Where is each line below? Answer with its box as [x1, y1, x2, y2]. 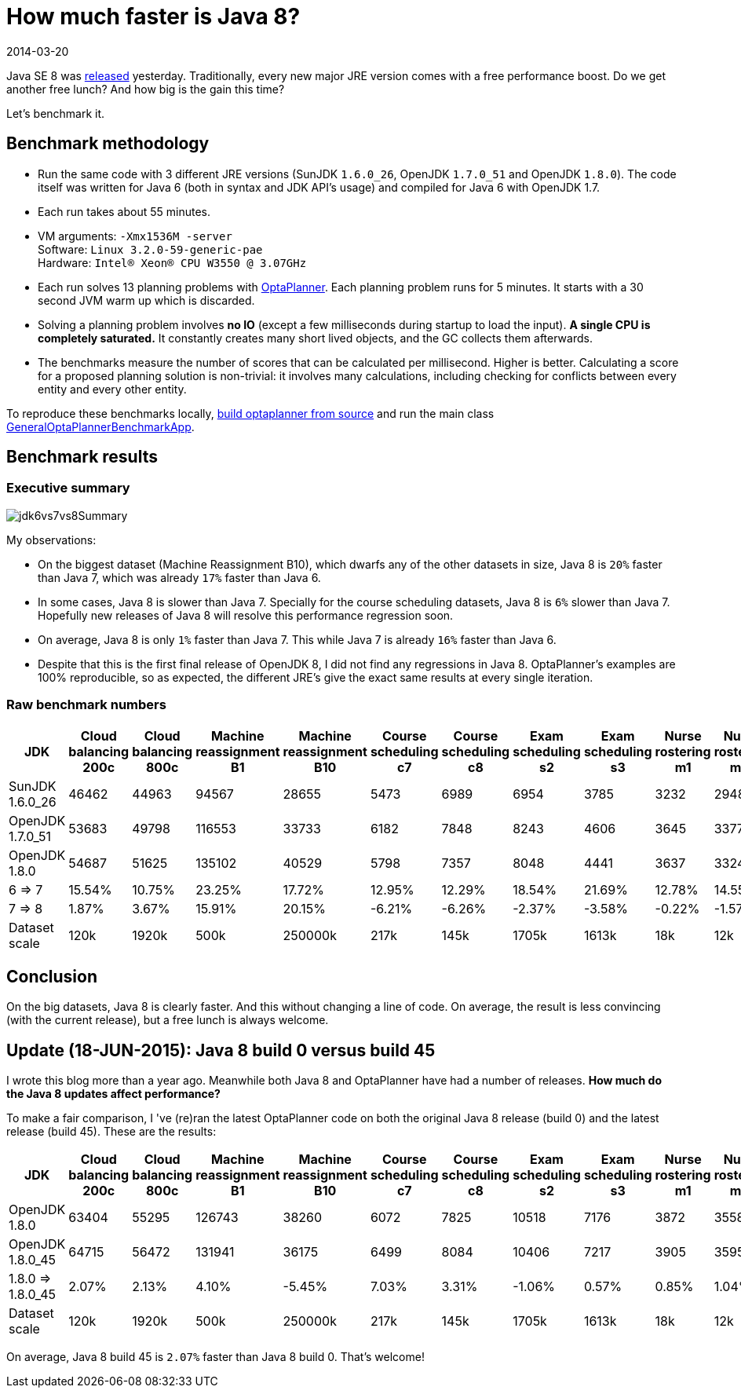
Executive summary [6, 480, 130, 496]
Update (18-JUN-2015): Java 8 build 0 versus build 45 [6, 1040, 436, 1060]
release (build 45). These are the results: [6, 1125, 217, 1139]
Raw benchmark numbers [6, 697, 166, 713]
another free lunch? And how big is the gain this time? [6, 82, 285, 96]
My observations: [6, 532, 97, 547]
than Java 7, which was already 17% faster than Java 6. [38, 570, 321, 584]
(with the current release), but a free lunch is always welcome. [6, 1013, 329, 1027]
